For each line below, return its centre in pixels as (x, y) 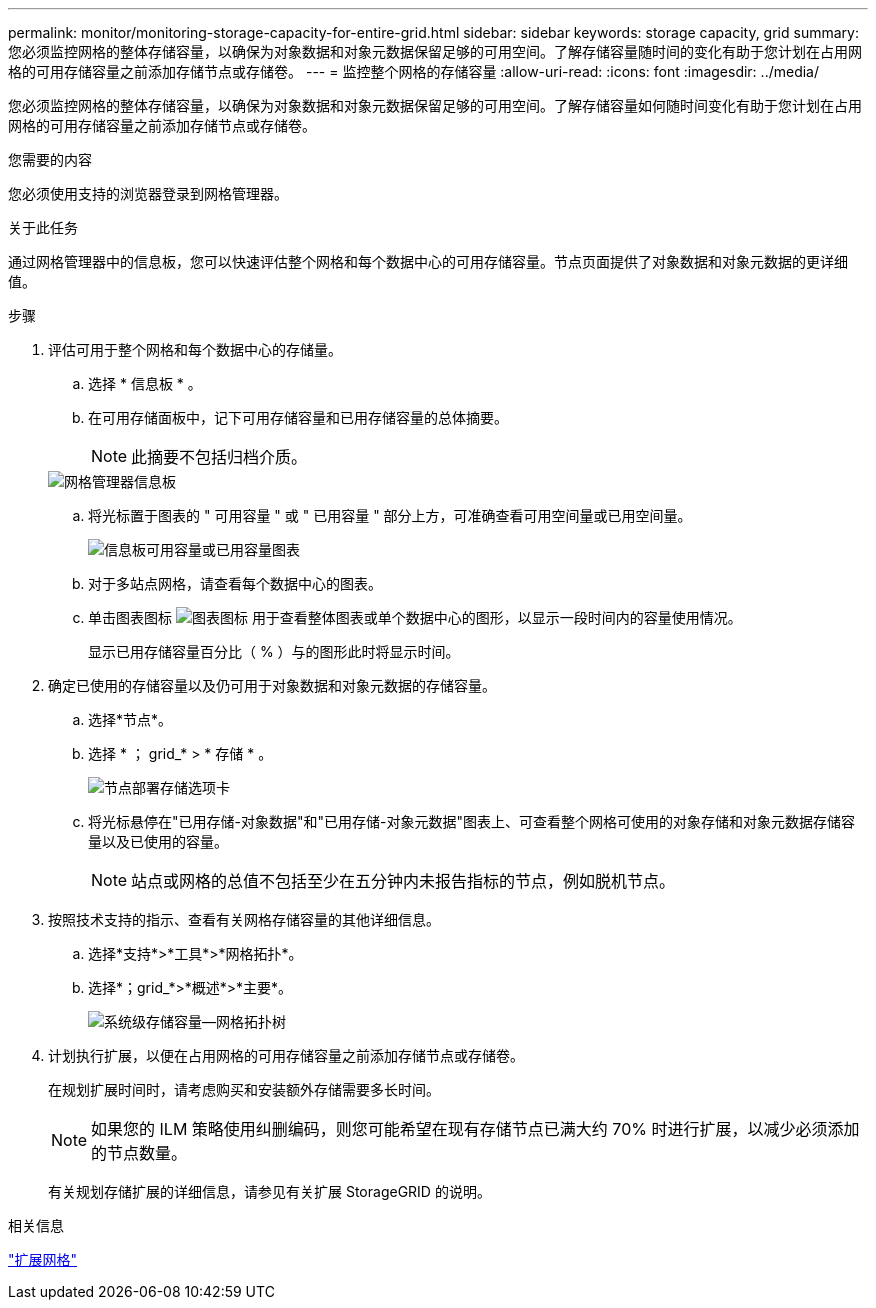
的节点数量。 (139, 1153)
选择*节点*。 (130, 719)
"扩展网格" (43, 1259)
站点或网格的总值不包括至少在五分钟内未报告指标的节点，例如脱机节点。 (403, 881)
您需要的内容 (50, 159)
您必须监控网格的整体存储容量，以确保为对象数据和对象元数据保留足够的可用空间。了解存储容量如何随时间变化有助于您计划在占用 (435, 105)
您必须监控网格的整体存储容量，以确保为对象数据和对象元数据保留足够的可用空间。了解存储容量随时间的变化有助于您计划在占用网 (435, 51)
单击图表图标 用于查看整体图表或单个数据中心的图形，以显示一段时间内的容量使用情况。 (415, 617)
